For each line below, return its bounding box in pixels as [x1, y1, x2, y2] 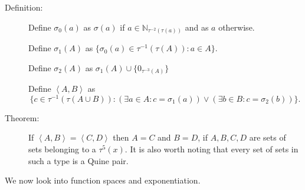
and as [185, 21, 209, 33]
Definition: [5, 1, 43, 13]
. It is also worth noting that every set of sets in [124, 143, 299, 155]
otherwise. [218, 21, 255, 33]
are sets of [249, 131, 286, 144]
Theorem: [5, 111, 40, 124]
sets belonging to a [28, 143, 96, 155]
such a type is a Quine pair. [28, 154, 129, 166]
